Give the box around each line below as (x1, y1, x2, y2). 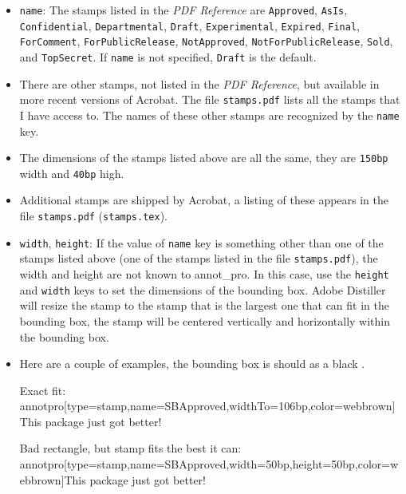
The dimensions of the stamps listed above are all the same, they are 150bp (19, 149, 388, 166)
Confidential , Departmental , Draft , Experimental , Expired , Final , (19, 17, 360, 34)
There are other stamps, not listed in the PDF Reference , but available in (19, 75, 380, 92)
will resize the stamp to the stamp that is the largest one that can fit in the (19, 297, 389, 314)
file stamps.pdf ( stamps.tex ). (19, 207, 168, 224)
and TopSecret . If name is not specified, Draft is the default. (19, 48, 317, 65)
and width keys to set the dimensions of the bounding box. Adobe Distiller (19, 281, 386, 298)
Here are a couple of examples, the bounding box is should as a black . (19, 355, 365, 372)
